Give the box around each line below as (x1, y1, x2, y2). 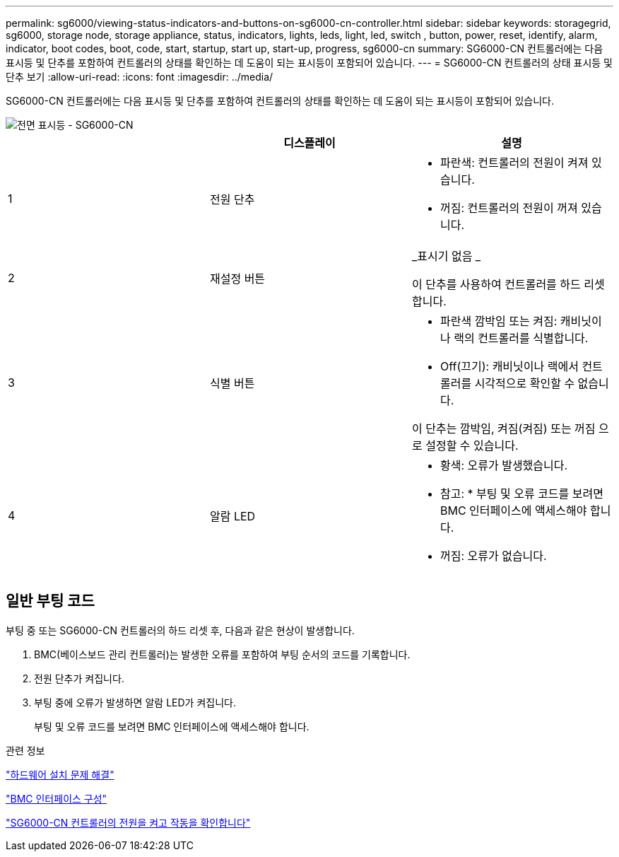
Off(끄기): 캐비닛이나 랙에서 (440, 359, 579, 373)
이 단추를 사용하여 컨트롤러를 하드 (411, 277, 581, 291)
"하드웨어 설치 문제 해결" (6, 768, 114, 781)
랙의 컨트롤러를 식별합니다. (454, 331, 589, 345)
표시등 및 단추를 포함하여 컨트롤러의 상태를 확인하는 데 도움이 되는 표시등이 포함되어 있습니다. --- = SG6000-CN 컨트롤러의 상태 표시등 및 (6, 57, 613, 69)
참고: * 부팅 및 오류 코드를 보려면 (440, 486, 603, 501)
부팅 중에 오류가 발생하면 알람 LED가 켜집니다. (34, 696, 236, 709)
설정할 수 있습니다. (425, 438, 519, 453)
